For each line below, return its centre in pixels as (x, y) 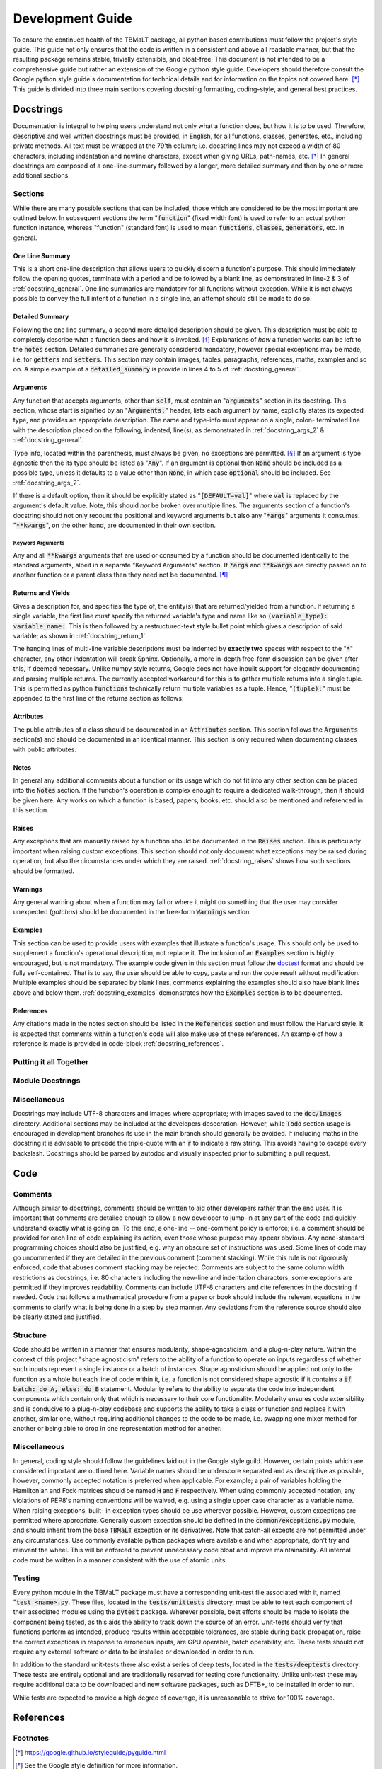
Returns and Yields (42, 593)
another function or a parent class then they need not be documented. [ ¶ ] (121, 575)
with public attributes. (45, 749)
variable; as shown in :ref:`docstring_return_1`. (80, 635)
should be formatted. (44, 871)
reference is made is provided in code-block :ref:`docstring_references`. (118, 1043)
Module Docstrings (47, 1081)
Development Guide (73, 18)
